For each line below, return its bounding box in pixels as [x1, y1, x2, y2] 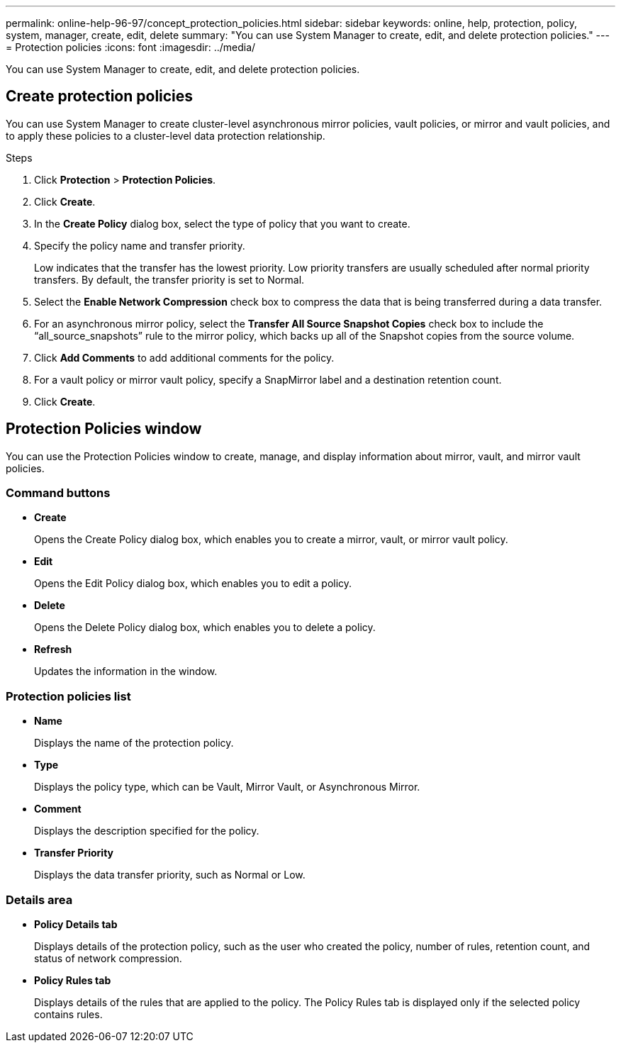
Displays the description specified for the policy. [34, 825, 259, 837]
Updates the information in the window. [34, 665, 218, 678]
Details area [6, 892, 73, 907]
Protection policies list [6, 689, 131, 703]
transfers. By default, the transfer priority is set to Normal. [34, 273, 305, 286]
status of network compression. [34, 952, 182, 964]
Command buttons [6, 486, 111, 501]
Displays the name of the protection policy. [34, 737, 234, 749]
